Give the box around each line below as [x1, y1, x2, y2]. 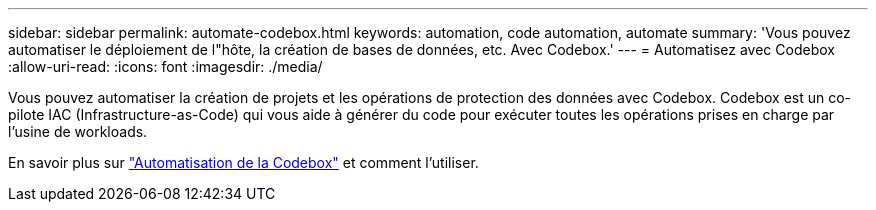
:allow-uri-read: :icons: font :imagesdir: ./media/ [8, 58, 323, 75]
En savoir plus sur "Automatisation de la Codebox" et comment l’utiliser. [8, 154, 479, 171]
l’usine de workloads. [8, 123, 148, 140]
